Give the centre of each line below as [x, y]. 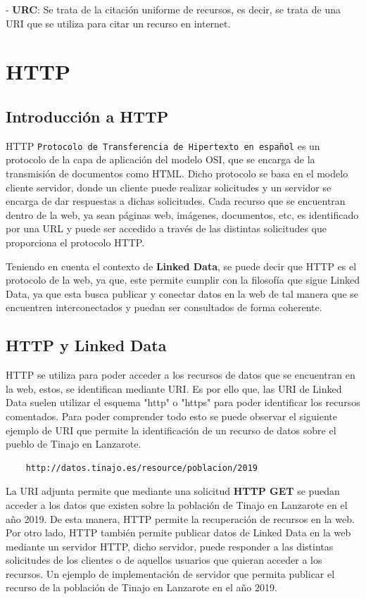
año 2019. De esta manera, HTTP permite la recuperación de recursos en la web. [180, 518]
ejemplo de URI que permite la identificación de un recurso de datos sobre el [171, 430]
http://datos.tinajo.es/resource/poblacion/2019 [141, 468]
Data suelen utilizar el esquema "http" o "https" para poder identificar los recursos [183, 402]
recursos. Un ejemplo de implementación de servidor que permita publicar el [170, 573]
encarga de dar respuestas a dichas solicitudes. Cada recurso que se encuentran [176, 201]
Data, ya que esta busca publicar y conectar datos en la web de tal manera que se [182, 293]
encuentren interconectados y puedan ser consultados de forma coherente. [164, 307]
